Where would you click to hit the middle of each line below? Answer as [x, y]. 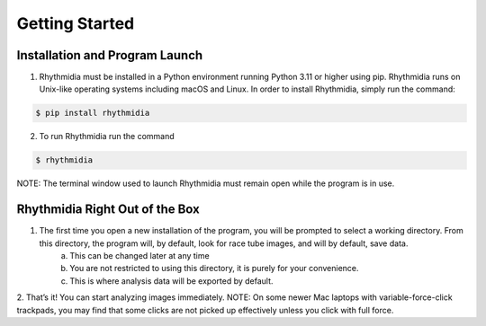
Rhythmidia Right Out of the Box [108, 210]
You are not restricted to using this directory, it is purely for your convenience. [214, 269]
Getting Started [76, 23]
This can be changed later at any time [140, 256]
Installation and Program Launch [110, 55]
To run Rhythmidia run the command [107, 137]
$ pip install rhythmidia [93, 113]
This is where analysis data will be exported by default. [171, 281]
